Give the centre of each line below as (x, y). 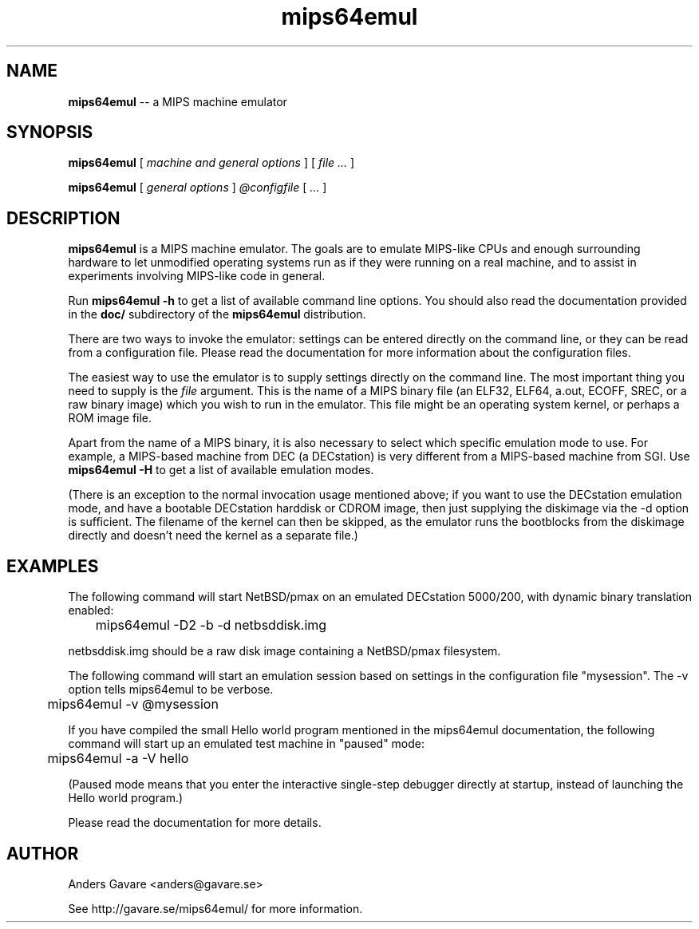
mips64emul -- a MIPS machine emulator (178, 101)
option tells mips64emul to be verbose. (171, 690)
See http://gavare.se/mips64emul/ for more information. (215, 908)
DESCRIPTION (63, 218)
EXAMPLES (53, 566)
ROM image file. (110, 418)
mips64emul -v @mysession (133, 704)
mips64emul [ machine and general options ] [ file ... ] (211, 163)
